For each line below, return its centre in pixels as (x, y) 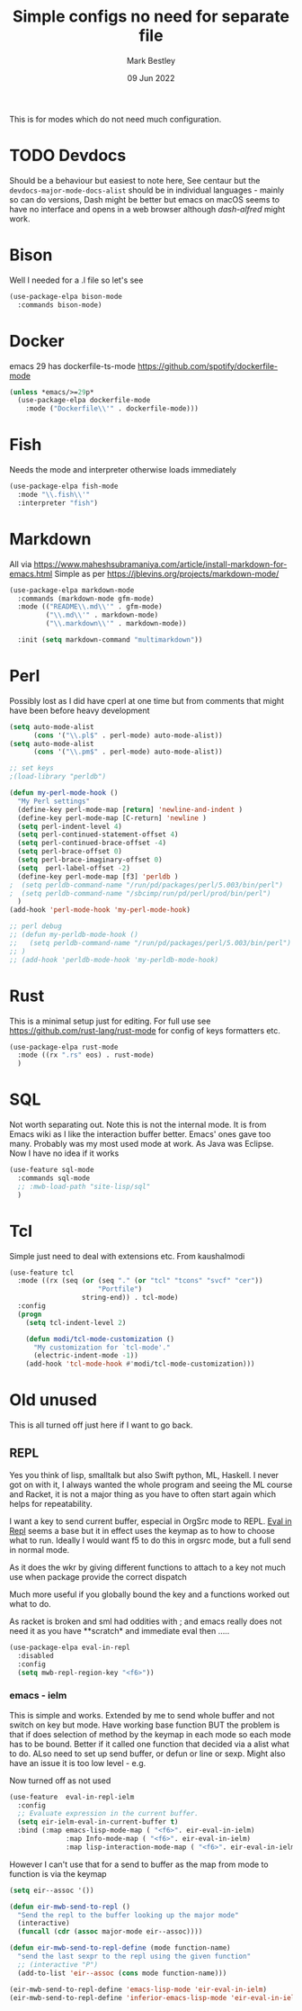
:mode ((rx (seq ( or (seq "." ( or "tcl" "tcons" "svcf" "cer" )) (140, 1281)
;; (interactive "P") (58, 1964)
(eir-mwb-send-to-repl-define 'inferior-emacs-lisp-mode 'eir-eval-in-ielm (154, 1997)
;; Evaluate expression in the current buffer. (108, 1814)
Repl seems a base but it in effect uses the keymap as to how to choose (142, 1530)
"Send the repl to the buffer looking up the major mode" (129, 1915)
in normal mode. (40, 1549)
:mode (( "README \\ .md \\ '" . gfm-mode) (90, 607)
